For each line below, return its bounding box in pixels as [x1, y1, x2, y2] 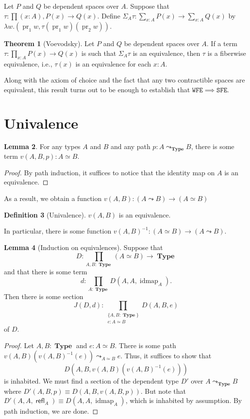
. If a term [206, 38, 237, 49]
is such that [81, 48, 117, 58]
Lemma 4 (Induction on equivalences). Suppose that [4, 242, 163, 252]
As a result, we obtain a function [4, 193, 102, 203]
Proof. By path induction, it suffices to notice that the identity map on [4, 167, 215, 177]
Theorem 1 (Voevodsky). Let [4, 38, 95, 49]
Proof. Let [4, 340, 34, 350]
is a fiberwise [207, 48, 246, 58]
